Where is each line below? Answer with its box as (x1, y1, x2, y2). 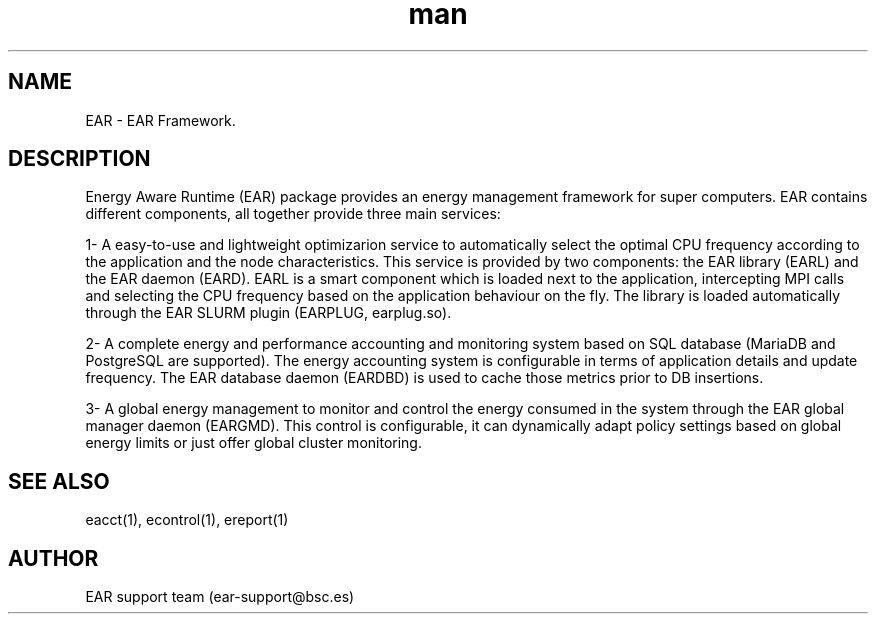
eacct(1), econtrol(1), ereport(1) (85, 511, 289, 529)
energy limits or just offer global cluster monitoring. (85, 434, 422, 452)
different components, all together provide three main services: (85, 205, 501, 223)
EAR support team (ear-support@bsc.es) (85, 588, 355, 606)
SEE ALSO (8, 468, 110, 494)
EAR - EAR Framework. (85, 111, 236, 129)
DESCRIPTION (8, 146, 151, 172)
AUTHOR (8, 545, 99, 571)
